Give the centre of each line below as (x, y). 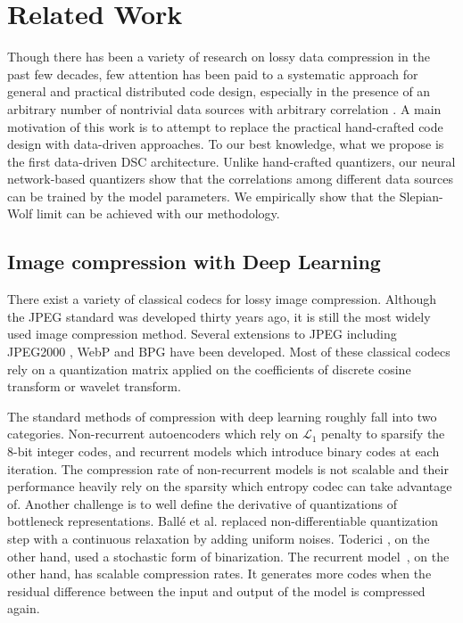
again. (24, 608)
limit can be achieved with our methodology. (158, 213)
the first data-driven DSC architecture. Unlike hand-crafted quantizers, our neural (231, 161)
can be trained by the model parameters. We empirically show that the (202, 196)
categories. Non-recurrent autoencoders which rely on (153, 434)
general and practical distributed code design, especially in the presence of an (219, 91)
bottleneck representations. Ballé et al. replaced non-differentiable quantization (223, 521)
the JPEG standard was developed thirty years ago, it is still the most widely (219, 316)
